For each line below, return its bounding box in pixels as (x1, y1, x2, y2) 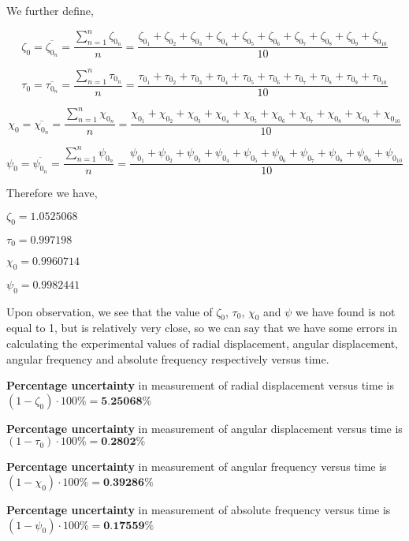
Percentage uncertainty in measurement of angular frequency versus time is (6, 458, 387, 475)
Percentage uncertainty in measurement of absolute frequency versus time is (6, 501, 391, 517)
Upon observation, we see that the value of (6, 303, 213, 319)
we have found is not (296, 303, 396, 319)
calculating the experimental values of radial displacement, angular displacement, (6, 334, 398, 351)
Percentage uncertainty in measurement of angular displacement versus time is (6, 420, 403, 436)
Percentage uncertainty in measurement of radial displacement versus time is (6, 377, 394, 394)
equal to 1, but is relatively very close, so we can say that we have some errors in (6, 319, 398, 336)
